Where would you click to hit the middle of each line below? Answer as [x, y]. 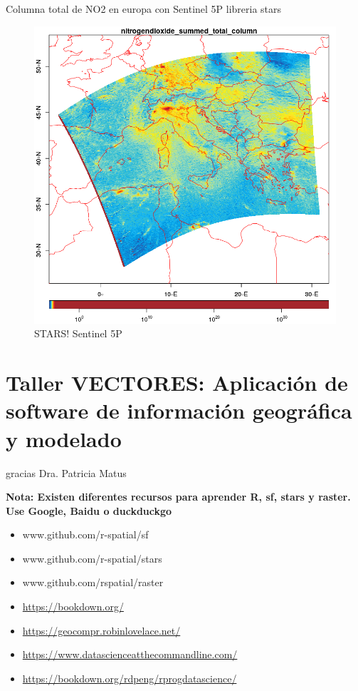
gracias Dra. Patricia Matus [66, 472]
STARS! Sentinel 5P [78, 333]
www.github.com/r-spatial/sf [85, 534]
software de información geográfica [179, 410]
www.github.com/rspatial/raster [93, 582]
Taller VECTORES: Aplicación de [177, 383]
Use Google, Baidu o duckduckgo [89, 510]
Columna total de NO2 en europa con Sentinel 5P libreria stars [144, 9]
